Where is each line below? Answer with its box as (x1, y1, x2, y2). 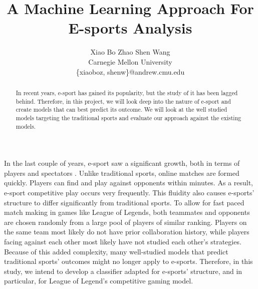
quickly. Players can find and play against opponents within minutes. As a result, (4, 177, 253, 188)
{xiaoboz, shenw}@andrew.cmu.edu (76, 66, 185, 77)
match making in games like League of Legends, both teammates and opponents (4, 207, 250, 217)
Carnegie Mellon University (88, 56, 172, 67)
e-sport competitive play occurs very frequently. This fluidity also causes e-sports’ (4, 187, 254, 197)
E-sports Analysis (68, 18, 192, 38)
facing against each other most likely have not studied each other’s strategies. (4, 236, 241, 246)
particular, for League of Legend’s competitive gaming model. (4, 275, 193, 286)
